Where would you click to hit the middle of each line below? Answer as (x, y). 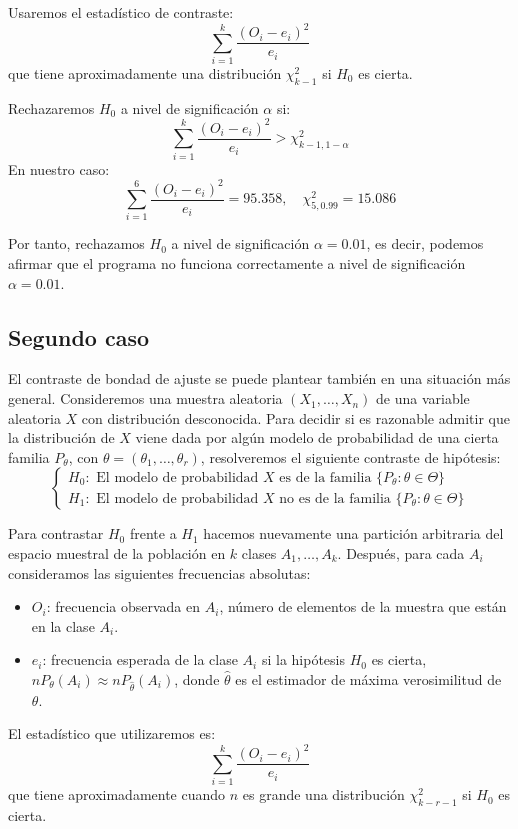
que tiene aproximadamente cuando (117, 794)
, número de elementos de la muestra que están (363, 606)
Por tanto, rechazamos (76, 243)
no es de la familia (335, 498)
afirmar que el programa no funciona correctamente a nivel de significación (237, 263)
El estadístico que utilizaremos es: (112, 733)
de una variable (423, 398)
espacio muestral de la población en (117, 553)
